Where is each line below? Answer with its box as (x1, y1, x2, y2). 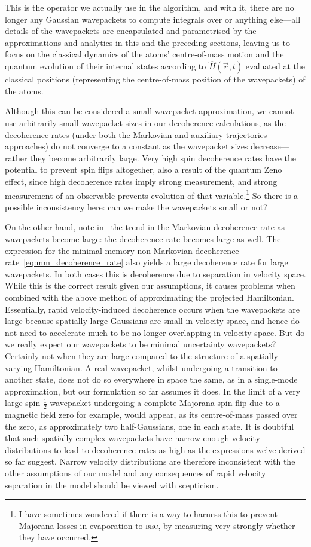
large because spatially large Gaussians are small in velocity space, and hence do (5, 314, 300, 327)
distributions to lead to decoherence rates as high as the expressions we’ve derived (5, 443, 306, 456)
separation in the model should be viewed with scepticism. (5, 478, 219, 491)
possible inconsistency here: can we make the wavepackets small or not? (5, 200, 267, 213)
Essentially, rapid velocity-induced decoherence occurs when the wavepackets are (5, 302, 300, 315)
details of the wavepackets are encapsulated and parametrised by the (5, 25, 257, 37)
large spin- (5, 396, 43, 409)
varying (5, 361, 32, 374)
